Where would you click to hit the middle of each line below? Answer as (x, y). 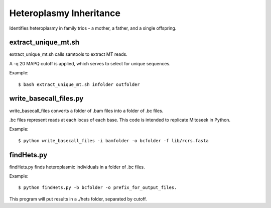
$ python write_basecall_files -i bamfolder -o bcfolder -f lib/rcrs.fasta (113, 140)
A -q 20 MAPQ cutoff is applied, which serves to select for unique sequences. (90, 63)
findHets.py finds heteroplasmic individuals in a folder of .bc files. (77, 167)
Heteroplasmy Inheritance (65, 13)
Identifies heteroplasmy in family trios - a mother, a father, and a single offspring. (93, 28)
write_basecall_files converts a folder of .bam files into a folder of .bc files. (86, 111)
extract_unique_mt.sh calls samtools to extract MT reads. (68, 54)
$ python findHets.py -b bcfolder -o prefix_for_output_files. (98, 188)
